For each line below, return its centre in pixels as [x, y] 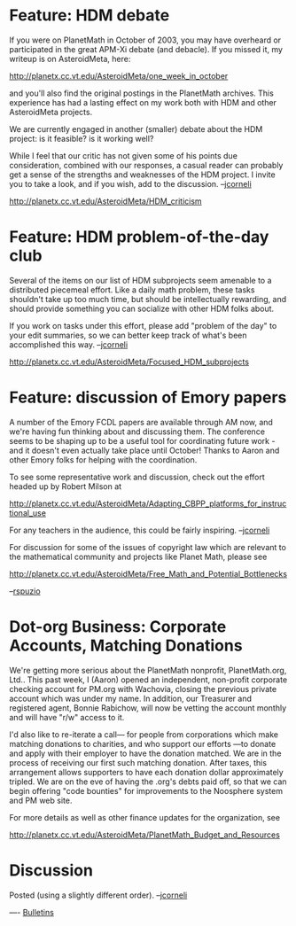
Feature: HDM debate [90, 16]
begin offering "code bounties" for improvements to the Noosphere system [146, 790]
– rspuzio [25, 591]
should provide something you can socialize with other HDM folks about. [142, 308]
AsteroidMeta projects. [51, 112]
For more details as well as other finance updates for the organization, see [145, 817]
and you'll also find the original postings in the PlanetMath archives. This [142, 93]
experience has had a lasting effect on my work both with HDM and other [143, 102]
